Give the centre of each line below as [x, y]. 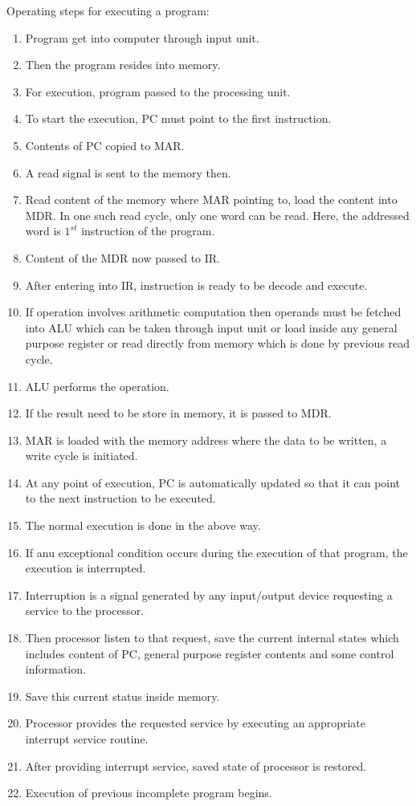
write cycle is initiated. [82, 456]
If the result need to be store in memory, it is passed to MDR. [178, 413]
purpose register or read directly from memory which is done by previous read [218, 343]
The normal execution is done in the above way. [143, 525]
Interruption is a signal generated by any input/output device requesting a [209, 594]
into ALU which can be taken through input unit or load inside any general [211, 327]
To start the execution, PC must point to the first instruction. [178, 118]
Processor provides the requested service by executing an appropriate [195, 723]
